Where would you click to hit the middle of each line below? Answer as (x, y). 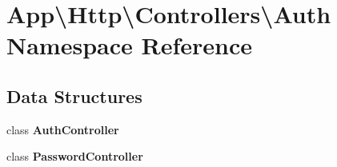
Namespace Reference (129, 45)
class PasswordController (75, 156)
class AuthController (63, 129)
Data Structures (74, 95)
